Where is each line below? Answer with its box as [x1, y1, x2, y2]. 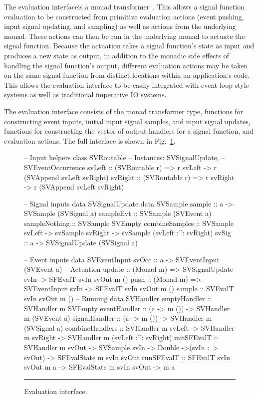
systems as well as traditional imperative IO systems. [4, 89, 167, 100]
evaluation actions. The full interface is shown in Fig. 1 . [4, 135, 176, 146]
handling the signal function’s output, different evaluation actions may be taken [4, 60, 248, 70]
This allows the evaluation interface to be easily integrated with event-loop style [4, 79, 249, 90]
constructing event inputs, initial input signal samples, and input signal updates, [4, 116, 251, 126]
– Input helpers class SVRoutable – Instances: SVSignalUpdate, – [24, 152, 225, 163]
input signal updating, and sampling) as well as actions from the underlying [4, 21, 236, 31]
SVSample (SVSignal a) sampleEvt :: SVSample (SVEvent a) [24, 208, 212, 218]
